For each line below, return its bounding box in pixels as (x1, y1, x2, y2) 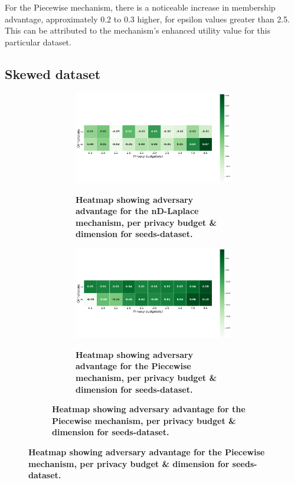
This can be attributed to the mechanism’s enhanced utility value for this (5, 24, 270, 37)
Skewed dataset (5, 64, 101, 83)
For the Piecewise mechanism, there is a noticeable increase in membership (5, 1, 276, 13)
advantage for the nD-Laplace (76, 205, 199, 217)
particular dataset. (5, 35, 71, 48)
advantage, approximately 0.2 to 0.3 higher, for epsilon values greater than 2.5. (5, 12, 290, 25)
